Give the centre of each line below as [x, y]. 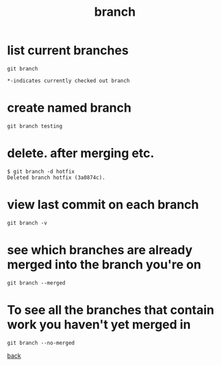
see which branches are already [100, 250]
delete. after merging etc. [81, 153]
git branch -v [27, 223]
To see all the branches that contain [110, 310]
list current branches [68, 50]
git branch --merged [37, 283]
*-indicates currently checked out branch [68, 81]
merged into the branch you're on [104, 264]
